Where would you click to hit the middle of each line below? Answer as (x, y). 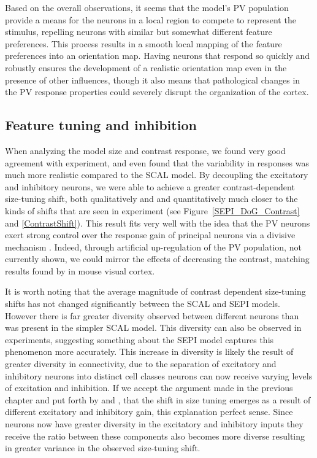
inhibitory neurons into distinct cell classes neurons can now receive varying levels (159, 375)
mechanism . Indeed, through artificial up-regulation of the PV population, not (153, 246)
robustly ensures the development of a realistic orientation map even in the (146, 67)
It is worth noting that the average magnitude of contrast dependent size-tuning (155, 291)
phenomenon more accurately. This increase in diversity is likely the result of (149, 351)
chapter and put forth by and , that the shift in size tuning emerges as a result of (158, 399)
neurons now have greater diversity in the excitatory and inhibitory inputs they (154, 424)
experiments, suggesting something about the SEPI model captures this (139, 339)
